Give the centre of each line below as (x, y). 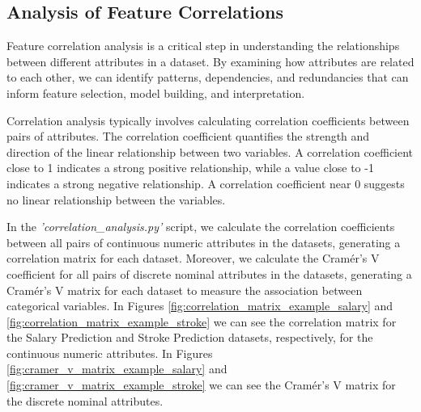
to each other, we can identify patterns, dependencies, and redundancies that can (208, 77)
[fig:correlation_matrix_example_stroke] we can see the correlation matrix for (202, 321)
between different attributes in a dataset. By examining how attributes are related (210, 61)
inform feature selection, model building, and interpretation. (156, 92)
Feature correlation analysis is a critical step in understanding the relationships (203, 46)
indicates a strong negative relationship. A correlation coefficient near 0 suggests (206, 183)
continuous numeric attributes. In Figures (110, 353)
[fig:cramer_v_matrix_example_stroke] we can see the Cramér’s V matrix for (201, 385)
